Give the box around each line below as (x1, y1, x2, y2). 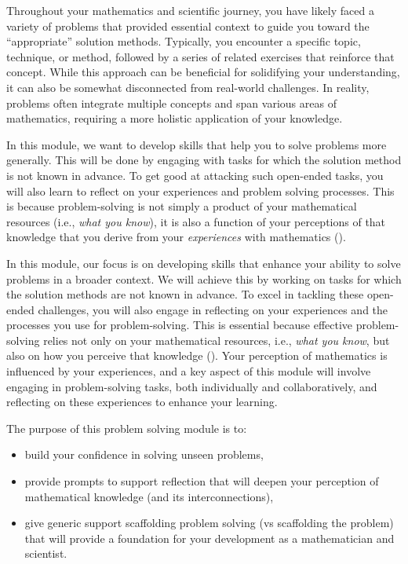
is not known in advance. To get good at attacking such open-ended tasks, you (6, 167, 384, 183)
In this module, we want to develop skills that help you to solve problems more (6, 136, 387, 152)
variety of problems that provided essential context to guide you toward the (6, 17, 370, 34)
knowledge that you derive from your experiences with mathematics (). (6, 229, 346, 245)
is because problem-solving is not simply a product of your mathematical (6, 198, 357, 214)
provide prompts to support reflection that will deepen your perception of (24, 473, 379, 489)
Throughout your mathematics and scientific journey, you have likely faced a (6, 2, 374, 18)
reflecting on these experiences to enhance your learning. (6, 394, 278, 410)
